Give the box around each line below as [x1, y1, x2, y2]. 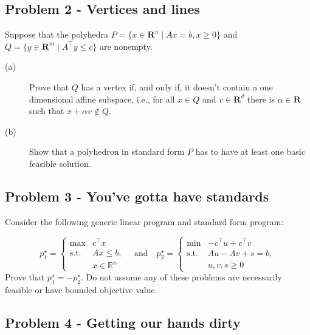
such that [29, 104, 64, 117]
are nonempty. [100, 39, 153, 52]
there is [247, 92, 275, 105]
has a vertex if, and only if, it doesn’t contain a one [81, 80, 273, 93]
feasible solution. [29, 157, 91, 169]
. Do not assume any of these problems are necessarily [80, 271, 282, 283]
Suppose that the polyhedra [5, 28, 109, 41]
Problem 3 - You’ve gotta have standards [5, 186, 269, 205]
